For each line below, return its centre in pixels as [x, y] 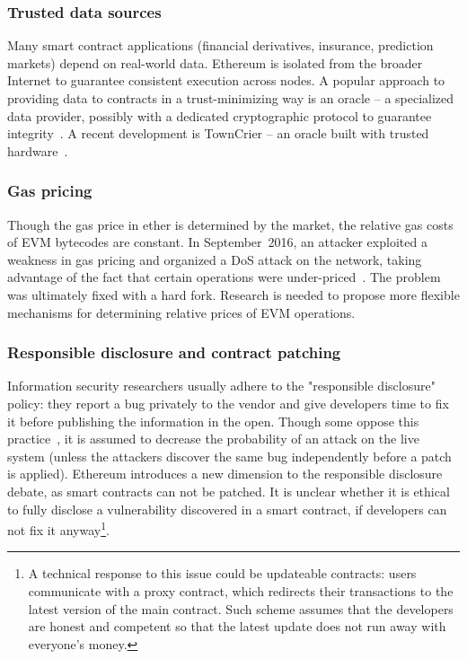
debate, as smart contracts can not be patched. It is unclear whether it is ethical [229, 491]
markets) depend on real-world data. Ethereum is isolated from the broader [215, 62]
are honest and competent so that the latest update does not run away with [237, 626]
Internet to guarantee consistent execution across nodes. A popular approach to [226, 80]
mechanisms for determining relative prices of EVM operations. [181, 312]
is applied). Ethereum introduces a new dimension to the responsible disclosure [225, 474]
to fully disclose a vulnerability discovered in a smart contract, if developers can [227, 509]
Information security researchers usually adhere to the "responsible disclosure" [221, 386]
